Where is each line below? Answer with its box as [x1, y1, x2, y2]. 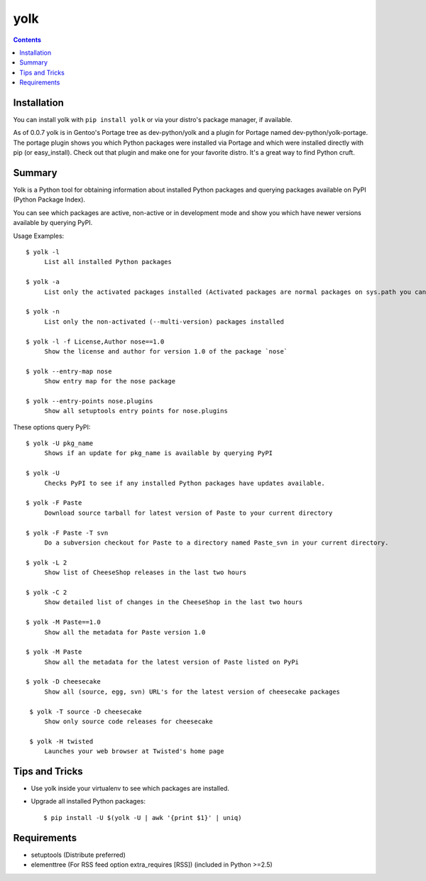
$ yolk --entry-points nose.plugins [26, 397, 153, 405]
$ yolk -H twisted [29, 737, 94, 745]
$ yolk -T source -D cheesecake [29, 707, 142, 716]
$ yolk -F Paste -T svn [26, 529, 109, 537]
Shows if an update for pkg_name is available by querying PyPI [44, 449, 273, 457]
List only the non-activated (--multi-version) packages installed [44, 317, 284, 326]
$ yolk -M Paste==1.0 [26, 618, 101, 626]
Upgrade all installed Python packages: [31, 797, 146, 806]
